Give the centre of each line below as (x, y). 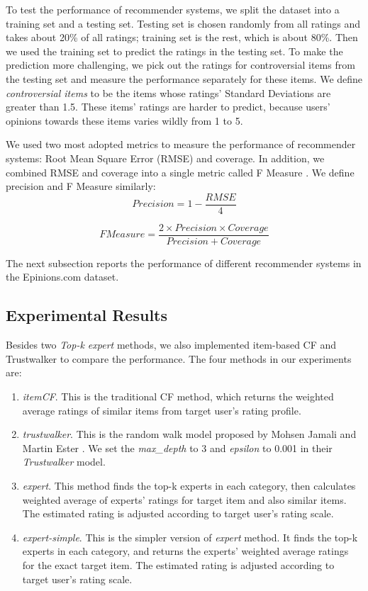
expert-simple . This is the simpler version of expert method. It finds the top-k (190, 537)
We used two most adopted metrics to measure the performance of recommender (181, 144)
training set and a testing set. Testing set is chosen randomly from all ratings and (183, 23)
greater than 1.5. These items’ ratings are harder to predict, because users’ (168, 107)
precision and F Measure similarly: (81, 186)
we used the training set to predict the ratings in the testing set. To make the (174, 51)
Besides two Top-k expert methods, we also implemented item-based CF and (171, 345)
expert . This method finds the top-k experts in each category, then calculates (189, 485)
